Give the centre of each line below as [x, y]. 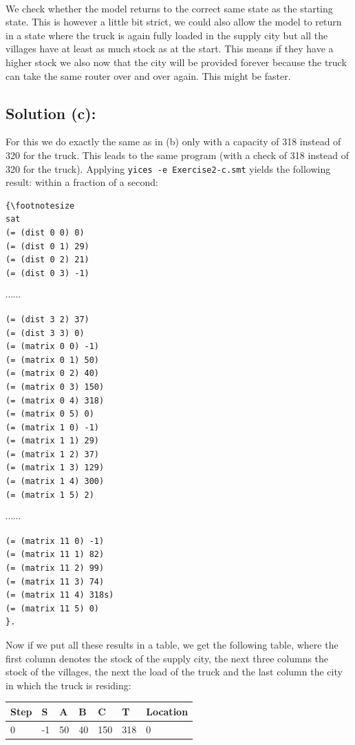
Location [167, 711]
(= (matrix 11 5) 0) [53, 608]
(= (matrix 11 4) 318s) [60, 595]
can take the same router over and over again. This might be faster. [148, 75]
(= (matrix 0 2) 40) [53, 374]
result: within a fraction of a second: [82, 182]
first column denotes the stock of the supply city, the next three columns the [167, 658]
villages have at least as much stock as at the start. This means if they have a [170, 49]
